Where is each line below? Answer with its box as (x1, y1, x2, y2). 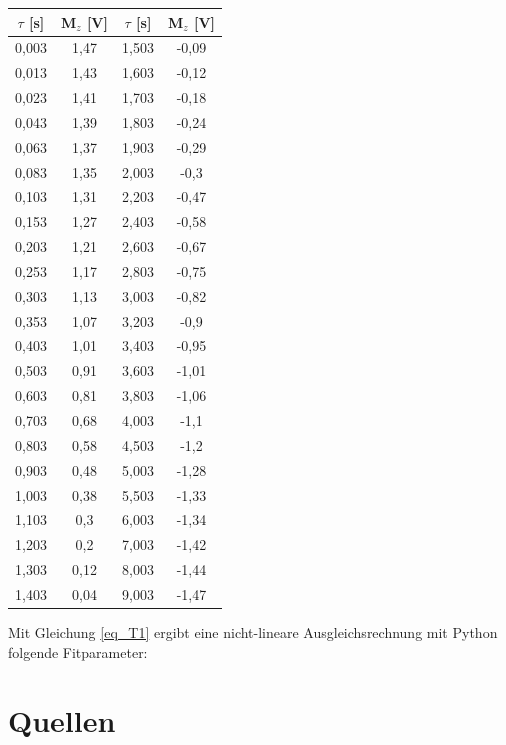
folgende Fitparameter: (8, 641, 148, 662)
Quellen (8, 700, 116, 741)
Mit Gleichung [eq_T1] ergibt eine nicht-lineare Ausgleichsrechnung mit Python (8, 622, 498, 642)
